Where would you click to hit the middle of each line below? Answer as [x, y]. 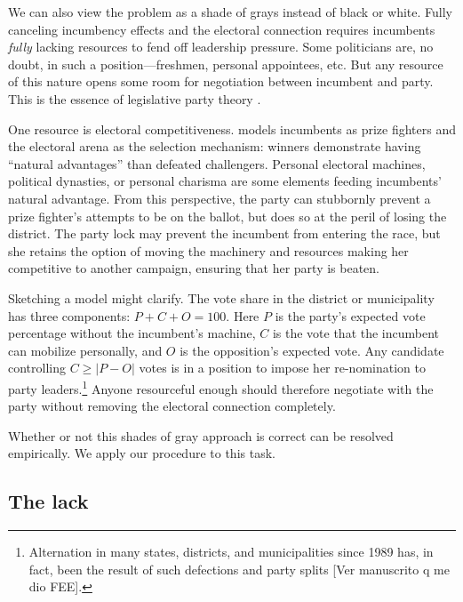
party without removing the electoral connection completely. [172, 406]
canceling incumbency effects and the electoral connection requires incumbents [222, 29]
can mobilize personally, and [85, 350]
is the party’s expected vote [350, 315]
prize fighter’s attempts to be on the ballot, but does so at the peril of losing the [228, 216]
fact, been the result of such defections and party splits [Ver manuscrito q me [239, 569]
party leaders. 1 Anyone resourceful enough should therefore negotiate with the [221, 387]
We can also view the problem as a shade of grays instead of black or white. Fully [231, 12]
